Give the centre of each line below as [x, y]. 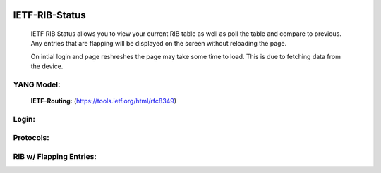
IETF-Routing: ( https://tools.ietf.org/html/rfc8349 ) [103, 101]
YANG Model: [37, 84]
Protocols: [31, 138]
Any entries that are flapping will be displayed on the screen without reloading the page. [159, 44]
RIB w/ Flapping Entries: [55, 157]
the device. [47, 66]
